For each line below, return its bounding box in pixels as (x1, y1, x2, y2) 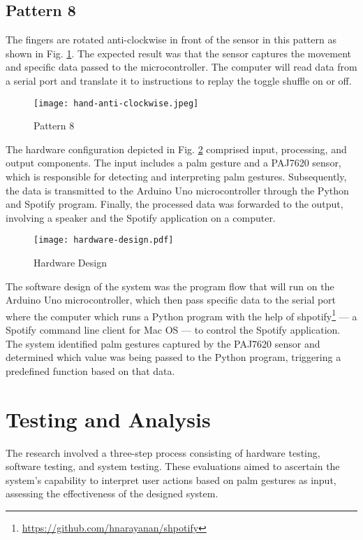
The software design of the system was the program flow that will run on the (6, 278, 334, 293)
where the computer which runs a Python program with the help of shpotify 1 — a (6, 306, 357, 323)
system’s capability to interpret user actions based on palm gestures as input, (6, 472, 336, 487)
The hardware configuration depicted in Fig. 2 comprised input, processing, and (6, 141, 347, 156)
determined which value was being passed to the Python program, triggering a (6, 350, 341, 364)
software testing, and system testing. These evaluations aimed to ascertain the (6, 459, 340, 474)
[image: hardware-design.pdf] (34, 235, 174, 246)
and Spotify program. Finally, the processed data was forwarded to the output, (6, 197, 343, 211)
